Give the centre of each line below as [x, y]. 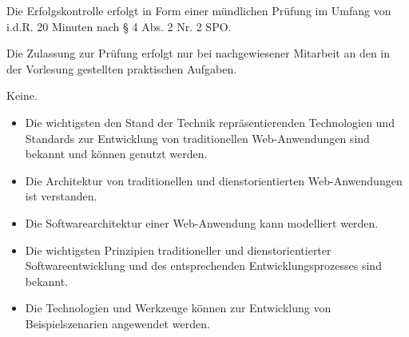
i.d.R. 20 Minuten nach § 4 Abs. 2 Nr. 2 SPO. [119, 26]
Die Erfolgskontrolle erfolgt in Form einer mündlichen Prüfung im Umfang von [199, 10]
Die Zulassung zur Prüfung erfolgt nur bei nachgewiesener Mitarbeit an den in [199, 53]
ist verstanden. [61, 196]
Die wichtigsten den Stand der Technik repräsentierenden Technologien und [210, 122]
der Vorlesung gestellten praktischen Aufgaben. [122, 68]
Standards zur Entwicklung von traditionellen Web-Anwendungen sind [197, 138]
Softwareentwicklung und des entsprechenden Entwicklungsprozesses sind [203, 266]
